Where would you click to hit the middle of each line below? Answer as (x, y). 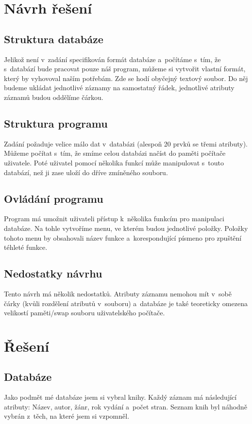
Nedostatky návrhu (53, 273)
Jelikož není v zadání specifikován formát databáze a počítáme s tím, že (112, 59)
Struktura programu (56, 123)
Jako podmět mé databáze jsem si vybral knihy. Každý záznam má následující (120, 397)
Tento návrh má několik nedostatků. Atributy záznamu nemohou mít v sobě (118, 293)
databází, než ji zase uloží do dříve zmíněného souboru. (86, 172)
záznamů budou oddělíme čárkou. (54, 97)
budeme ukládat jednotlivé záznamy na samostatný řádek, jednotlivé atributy (119, 88)
